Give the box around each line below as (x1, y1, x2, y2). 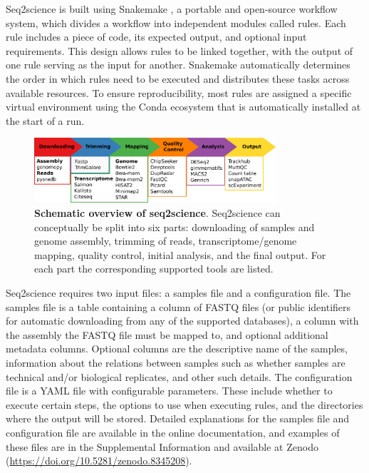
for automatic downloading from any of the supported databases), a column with (6, 313, 359, 328)
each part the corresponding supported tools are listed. (34, 261, 274, 276)
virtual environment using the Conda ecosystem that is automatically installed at (6, 99, 361, 114)
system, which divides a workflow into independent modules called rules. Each (6, 15, 346, 30)
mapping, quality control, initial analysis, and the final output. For (34, 247, 326, 262)
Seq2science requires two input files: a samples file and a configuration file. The (6, 285, 351, 300)
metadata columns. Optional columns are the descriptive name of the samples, (6, 341, 348, 356)
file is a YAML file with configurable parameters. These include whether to (6, 383, 333, 398)
